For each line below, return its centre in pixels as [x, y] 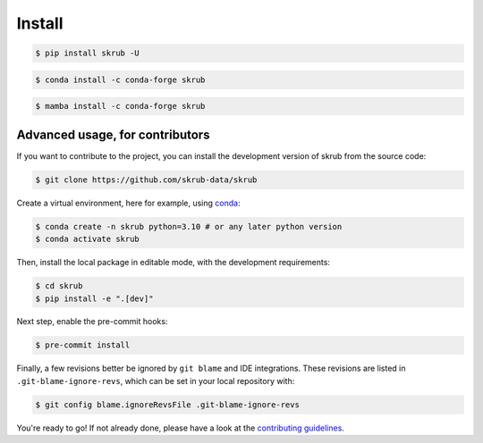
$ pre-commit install [83, 345]
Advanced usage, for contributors [113, 134]
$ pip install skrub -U [88, 53]
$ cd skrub [59, 286]
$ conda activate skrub [88, 239]
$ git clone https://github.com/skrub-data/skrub [146, 180]
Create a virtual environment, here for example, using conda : [128, 203]
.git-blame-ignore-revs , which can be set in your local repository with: [156, 380]
